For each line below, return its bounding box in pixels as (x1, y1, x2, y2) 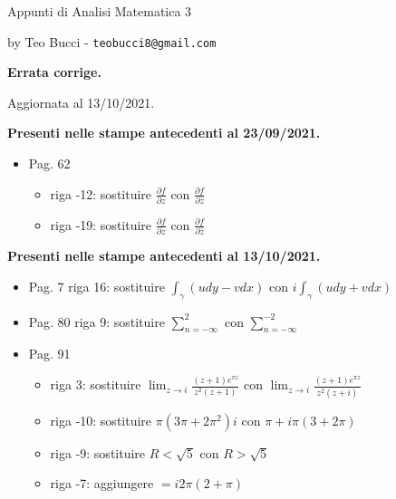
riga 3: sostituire (50, 375, 141, 394)
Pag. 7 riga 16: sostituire (28, 276, 165, 295)
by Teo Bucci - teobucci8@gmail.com (7, 32, 217, 51)
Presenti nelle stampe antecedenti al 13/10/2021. (7, 246, 321, 265)
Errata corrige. (7, 62, 101, 82)
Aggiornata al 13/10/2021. (7, 92, 155, 111)
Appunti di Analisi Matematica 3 (7, 2, 192, 20)
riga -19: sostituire (50, 215, 152, 234)
